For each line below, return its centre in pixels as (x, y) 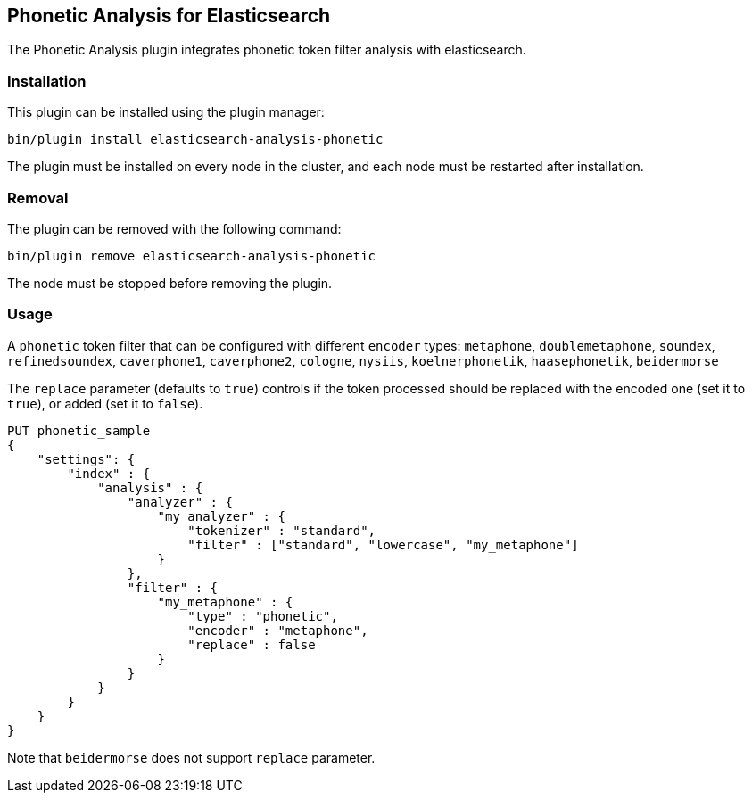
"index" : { (109, 473)
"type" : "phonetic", (263, 616)
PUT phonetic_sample (79, 430)
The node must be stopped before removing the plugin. (170, 283)
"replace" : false (252, 644)
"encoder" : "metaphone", (278, 630)
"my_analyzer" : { (221, 516)
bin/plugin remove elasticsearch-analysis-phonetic (192, 256)
